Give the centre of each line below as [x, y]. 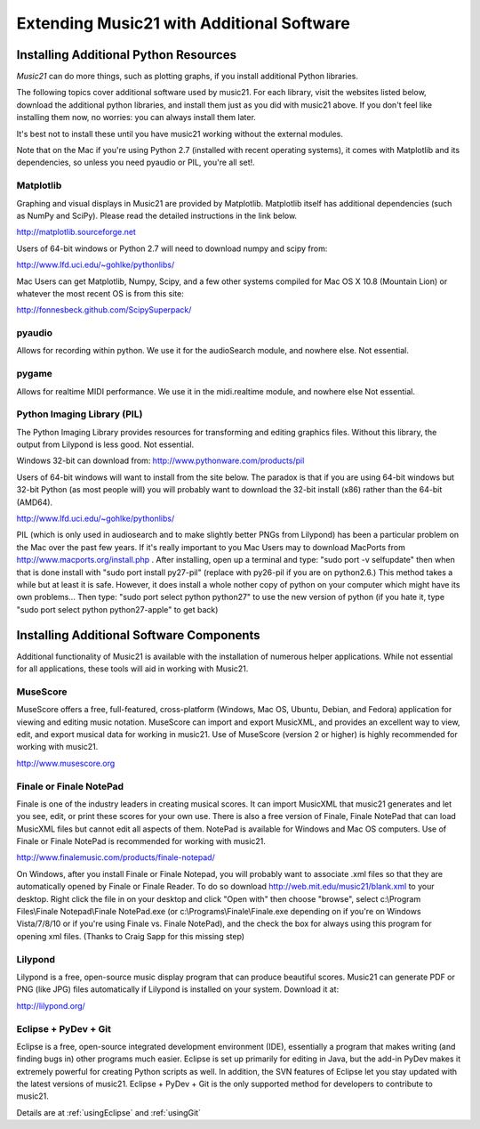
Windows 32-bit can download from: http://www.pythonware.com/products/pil [160, 461]
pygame [35, 374]
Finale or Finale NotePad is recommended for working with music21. [141, 841]
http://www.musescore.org [66, 763]
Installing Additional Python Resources [127, 55]
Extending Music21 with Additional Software [183, 23]
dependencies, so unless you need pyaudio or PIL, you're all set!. [136, 162]
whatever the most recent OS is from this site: [100, 293]
